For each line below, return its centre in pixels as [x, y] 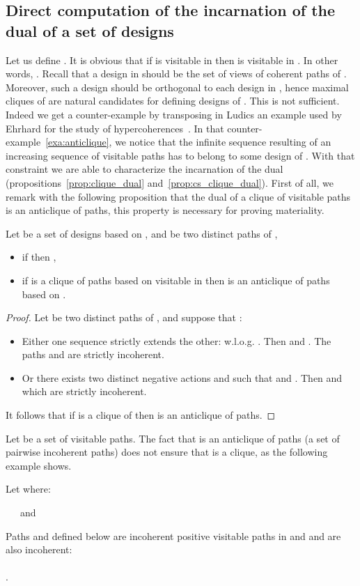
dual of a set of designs [90, 30]
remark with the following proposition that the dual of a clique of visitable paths [178, 196]
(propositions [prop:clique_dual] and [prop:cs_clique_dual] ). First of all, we [170, 182]
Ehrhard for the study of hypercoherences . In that [115, 128]
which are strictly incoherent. [84, 391]
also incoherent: [39, 549]
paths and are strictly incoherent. [93, 354]
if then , [39, 257]
